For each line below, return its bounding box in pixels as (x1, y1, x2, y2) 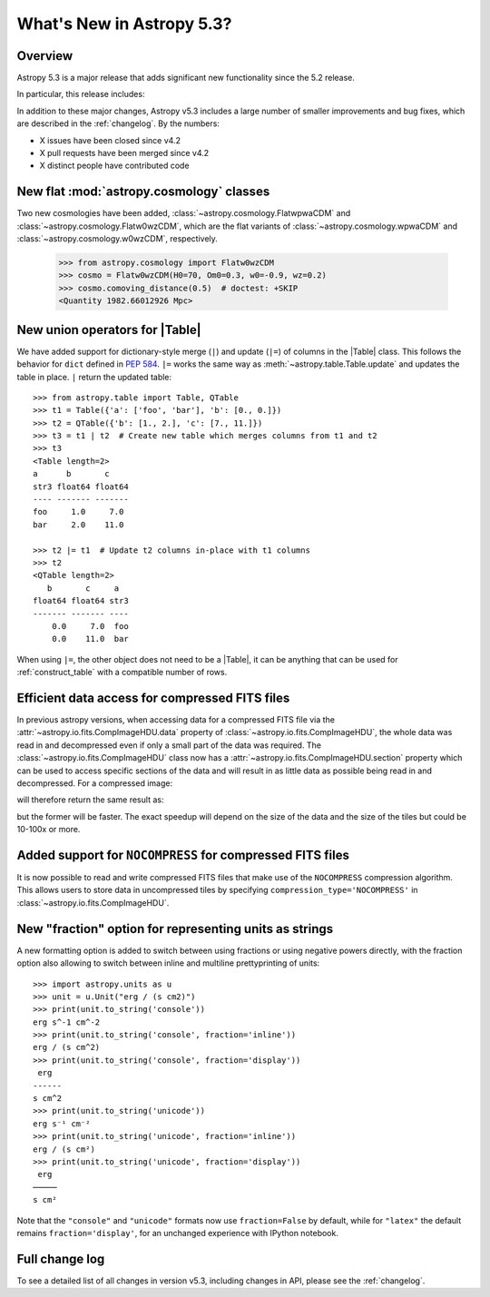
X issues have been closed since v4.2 (39, 134, 181, 145)
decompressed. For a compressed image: (16, 777, 172, 789)
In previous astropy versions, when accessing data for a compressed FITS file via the (16, 714, 336, 725)
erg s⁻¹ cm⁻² (33, 1118, 91, 1129)
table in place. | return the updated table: (16, 371, 172, 382)
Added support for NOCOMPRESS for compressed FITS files (16, 847, 349, 862)
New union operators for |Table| (16, 322, 201, 338)
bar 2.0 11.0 (33, 519, 124, 530)
